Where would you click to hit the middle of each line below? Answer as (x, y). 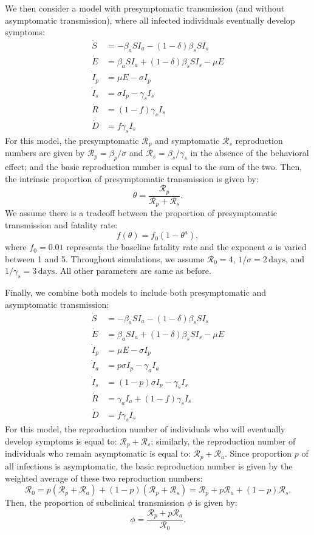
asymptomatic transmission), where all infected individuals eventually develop (150, 20)
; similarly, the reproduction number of (223, 441)
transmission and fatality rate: (61, 224)
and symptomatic (187, 140)
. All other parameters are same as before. (133, 271)
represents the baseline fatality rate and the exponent (166, 247)
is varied (291, 247)
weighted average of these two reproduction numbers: (104, 478)
